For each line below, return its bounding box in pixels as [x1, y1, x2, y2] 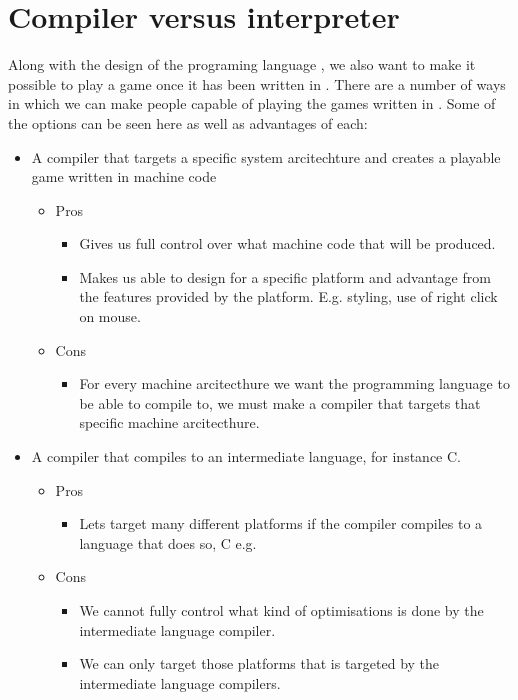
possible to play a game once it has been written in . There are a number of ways [8, 73, 506, 94]
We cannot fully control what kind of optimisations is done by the [79, 600, 484, 620]
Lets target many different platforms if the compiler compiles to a [79, 513, 483, 534]
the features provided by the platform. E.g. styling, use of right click [79, 286, 498, 307]
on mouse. [79, 306, 141, 327]
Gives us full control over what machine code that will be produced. [79, 233, 496, 254]
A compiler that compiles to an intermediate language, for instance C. [31, 446, 461, 467]
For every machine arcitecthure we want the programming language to [79, 373, 510, 394]
